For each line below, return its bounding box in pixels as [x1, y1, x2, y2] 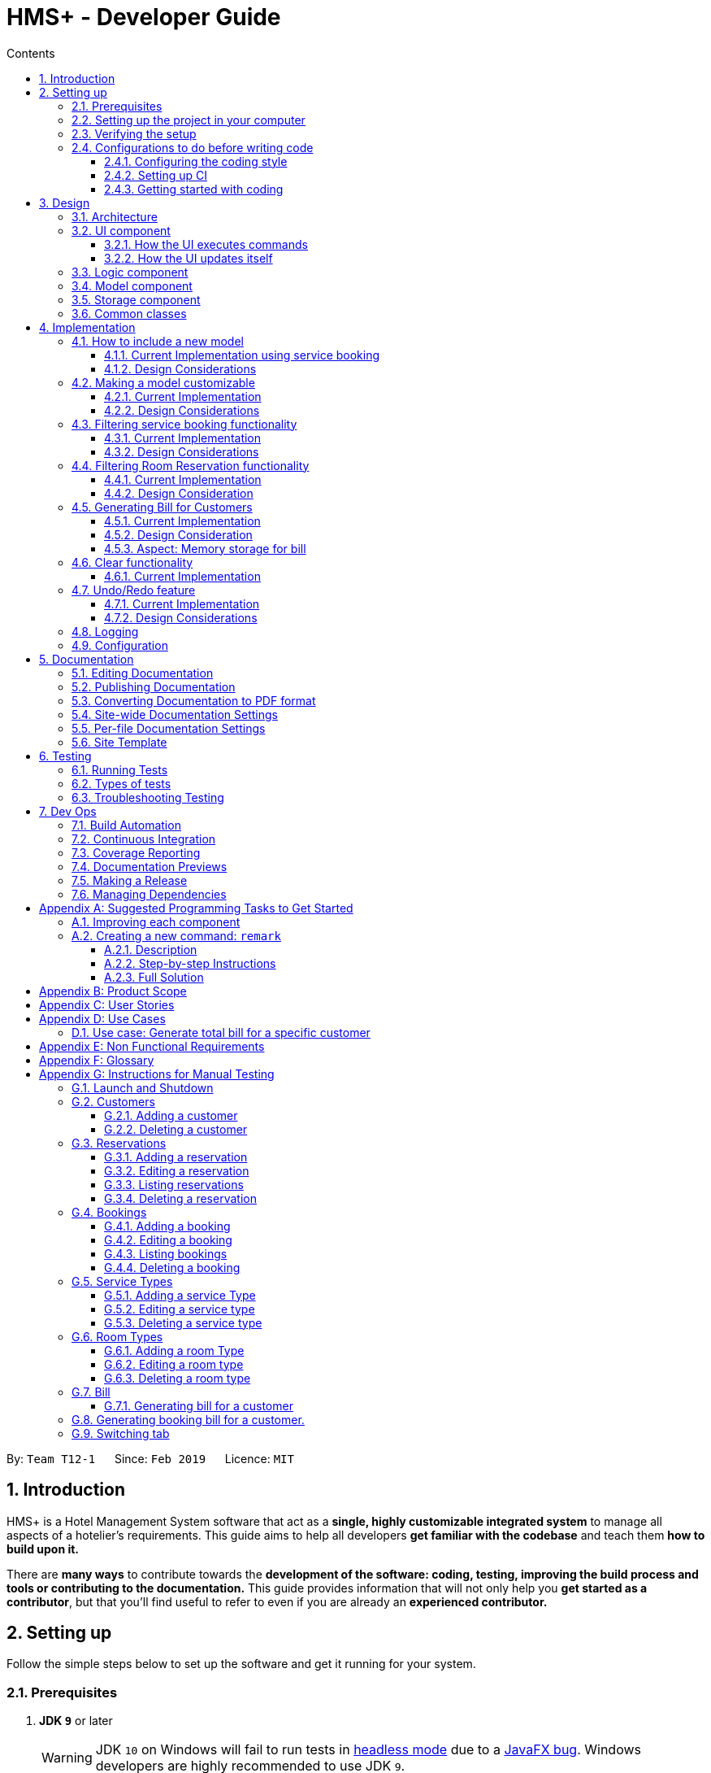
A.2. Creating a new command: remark [72, 928, 281, 943]
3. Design [39, 195, 90, 210]
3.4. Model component [72, 278, 193, 293]
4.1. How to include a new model [72, 333, 244, 348]
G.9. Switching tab [72, 1426, 170, 1440]
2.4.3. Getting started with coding [104, 181, 284, 196]
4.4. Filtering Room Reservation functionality [72, 458, 310, 473]
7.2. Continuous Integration [72, 831, 216, 846]
